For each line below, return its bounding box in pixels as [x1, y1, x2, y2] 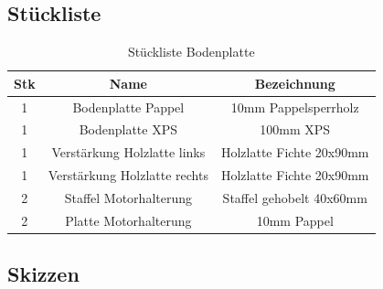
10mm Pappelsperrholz [230, 97, 359, 116]
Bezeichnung [254, 73, 335, 92]
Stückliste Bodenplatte [127, 42, 255, 61]
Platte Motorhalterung [65, 210, 192, 230]
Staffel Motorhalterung [64, 188, 192, 208]
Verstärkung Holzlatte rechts [48, 166, 208, 185]
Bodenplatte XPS [79, 120, 178, 139]
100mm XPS [260, 120, 331, 139]
